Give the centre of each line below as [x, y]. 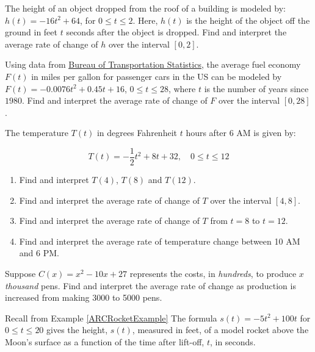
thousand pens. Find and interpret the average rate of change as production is [150, 285]
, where [182, 88]
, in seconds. [233, 341]
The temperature [37, 133]
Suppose [20, 273]
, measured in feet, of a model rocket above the [220, 330]
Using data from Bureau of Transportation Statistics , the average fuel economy [153, 64]
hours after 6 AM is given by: [241, 133]
